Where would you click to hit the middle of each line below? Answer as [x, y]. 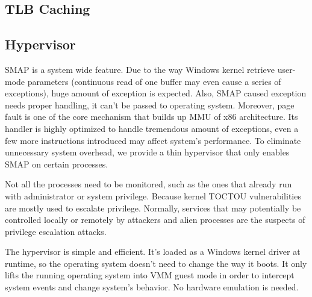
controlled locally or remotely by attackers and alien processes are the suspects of [155, 220]
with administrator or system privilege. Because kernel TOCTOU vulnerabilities [153, 195]
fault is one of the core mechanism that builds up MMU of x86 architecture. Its [151, 117]
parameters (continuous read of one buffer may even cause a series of [154, 81]
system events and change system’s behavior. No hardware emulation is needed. [152, 287]
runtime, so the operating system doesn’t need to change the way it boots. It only [156, 263]
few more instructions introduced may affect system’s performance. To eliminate [153, 140]
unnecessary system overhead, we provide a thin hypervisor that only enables [147, 152]
